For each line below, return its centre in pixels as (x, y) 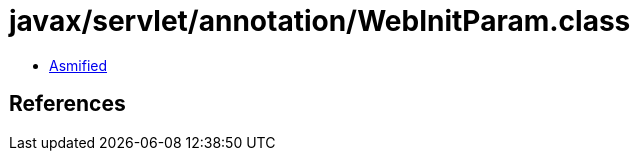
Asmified (78, 65)
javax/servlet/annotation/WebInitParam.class (320, 21)
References (67, 104)
